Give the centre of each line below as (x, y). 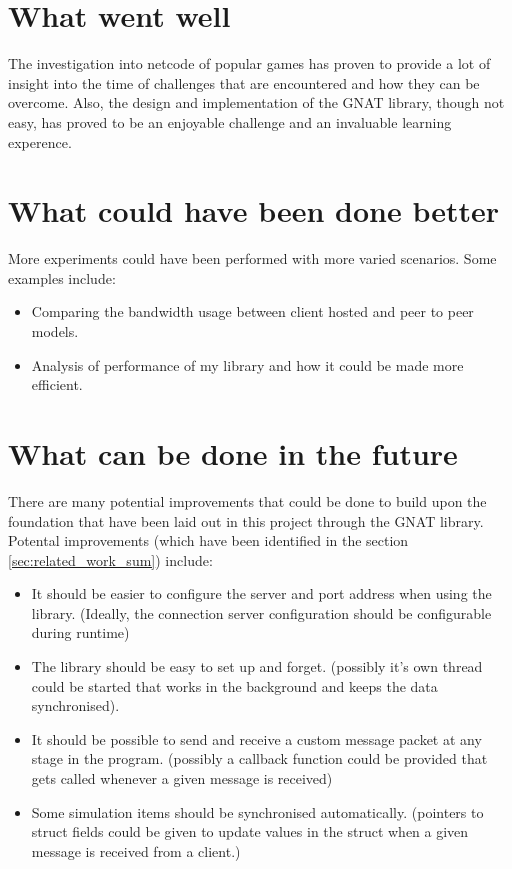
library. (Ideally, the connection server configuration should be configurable (261, 612)
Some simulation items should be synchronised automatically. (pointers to (257, 811)
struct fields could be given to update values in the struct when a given (250, 831)
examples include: (62, 277)
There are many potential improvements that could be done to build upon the (247, 500)
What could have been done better (254, 210)
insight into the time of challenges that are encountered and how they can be (244, 82)
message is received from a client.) (136, 850)
